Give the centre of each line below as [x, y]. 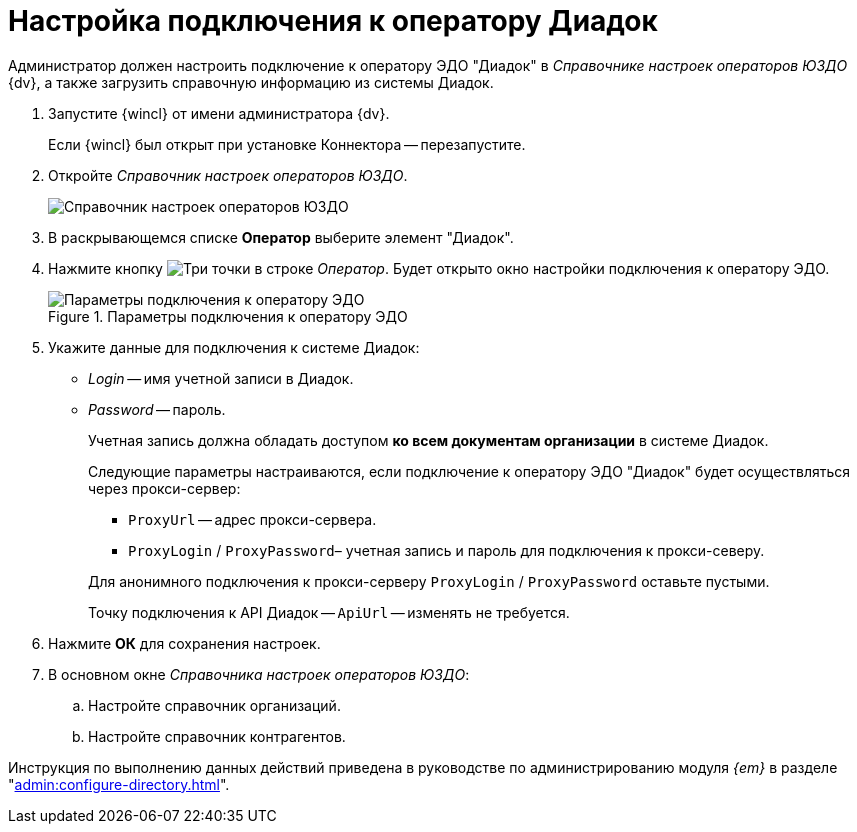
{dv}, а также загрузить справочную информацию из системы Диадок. [251, 82]
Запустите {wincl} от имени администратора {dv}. [219, 113]
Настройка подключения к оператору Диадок [333, 21]
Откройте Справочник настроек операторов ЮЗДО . [228, 175]
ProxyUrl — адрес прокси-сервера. [252, 519]
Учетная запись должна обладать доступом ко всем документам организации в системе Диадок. [428, 440]
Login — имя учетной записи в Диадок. [221, 378]
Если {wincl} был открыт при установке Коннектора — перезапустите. [287, 144]
